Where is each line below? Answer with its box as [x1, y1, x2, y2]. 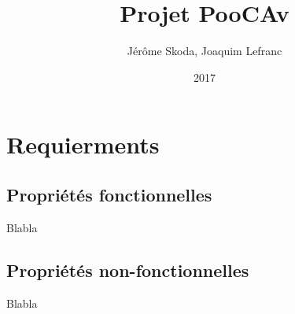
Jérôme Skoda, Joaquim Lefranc [127, 42, 282, 59]
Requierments [6, 128, 160, 161]
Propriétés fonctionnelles [6, 182, 212, 206]
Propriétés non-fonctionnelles [6, 257, 249, 282]
